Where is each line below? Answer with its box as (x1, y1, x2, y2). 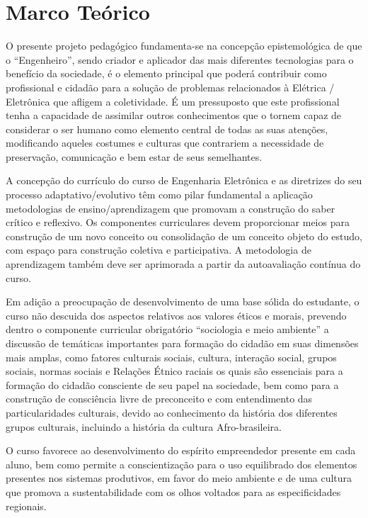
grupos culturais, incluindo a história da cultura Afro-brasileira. (6, 419, 282, 434)
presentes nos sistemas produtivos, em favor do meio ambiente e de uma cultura (6, 471, 352, 485)
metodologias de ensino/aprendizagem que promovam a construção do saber (6, 201, 335, 215)
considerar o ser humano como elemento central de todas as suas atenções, (6, 121, 328, 136)
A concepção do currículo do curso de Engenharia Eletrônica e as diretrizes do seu (6, 173, 362, 188)
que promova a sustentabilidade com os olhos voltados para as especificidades (6, 484, 341, 499)
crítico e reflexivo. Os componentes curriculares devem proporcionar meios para (6, 215, 350, 230)
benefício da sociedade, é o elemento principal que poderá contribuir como (6, 66, 327, 81)
